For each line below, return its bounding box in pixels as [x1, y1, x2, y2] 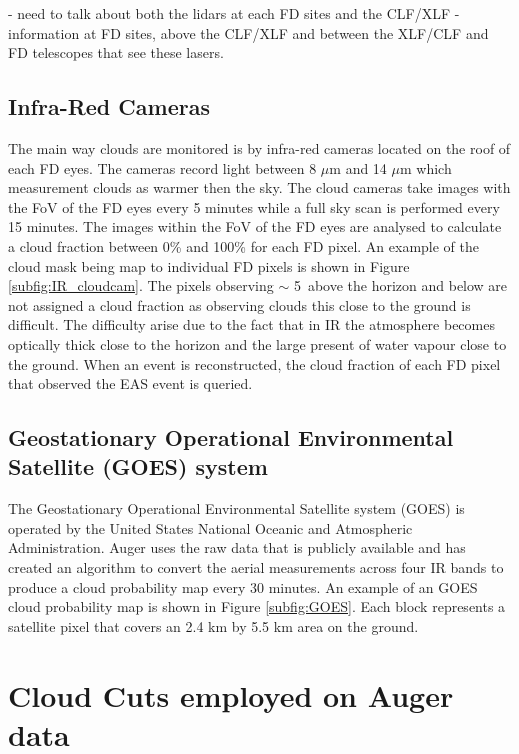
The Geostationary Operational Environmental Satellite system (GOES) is [8, 498, 465, 519]
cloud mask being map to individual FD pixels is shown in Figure [8, 255, 410, 276]
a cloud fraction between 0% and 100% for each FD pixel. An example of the [8, 235, 480, 256]
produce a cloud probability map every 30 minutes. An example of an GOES [8, 576, 478, 597]
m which [399, 157, 452, 178]
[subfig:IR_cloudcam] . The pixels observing [8, 275, 274, 296]
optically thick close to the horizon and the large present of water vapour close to [8, 333, 507, 354]
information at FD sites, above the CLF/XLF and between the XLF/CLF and [8, 22, 489, 43]
